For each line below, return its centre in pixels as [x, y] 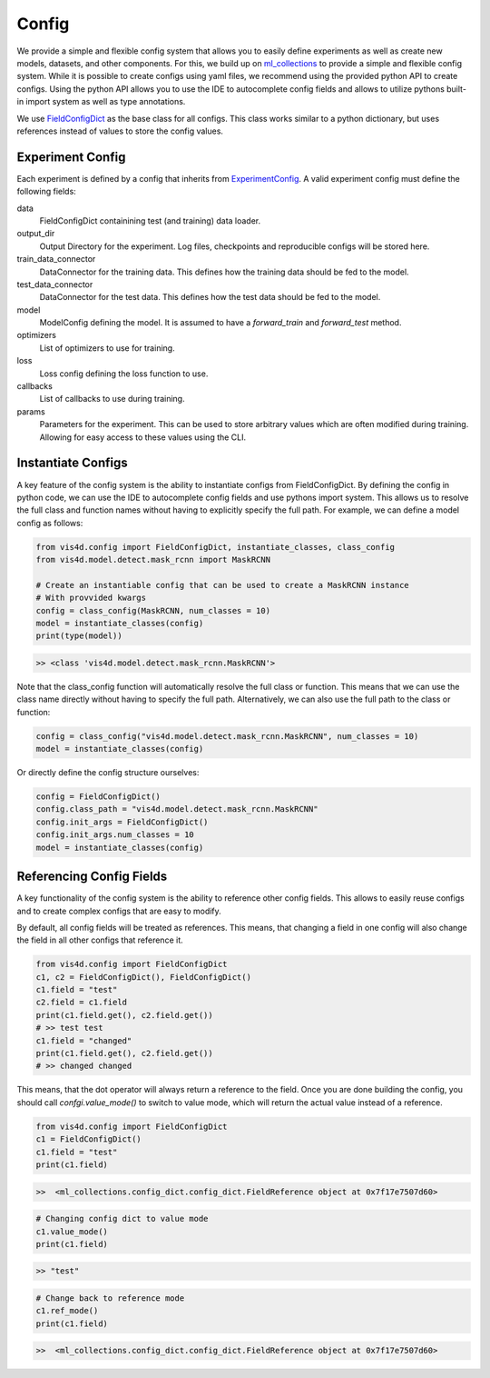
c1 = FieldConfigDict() [89, 1139]
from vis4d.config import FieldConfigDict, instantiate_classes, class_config [215, 547]
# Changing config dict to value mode [122, 1219]
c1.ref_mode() [67, 1311]
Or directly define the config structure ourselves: [108, 773]
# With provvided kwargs [91, 598]
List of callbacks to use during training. [112, 399]
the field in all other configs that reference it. [100, 940]
